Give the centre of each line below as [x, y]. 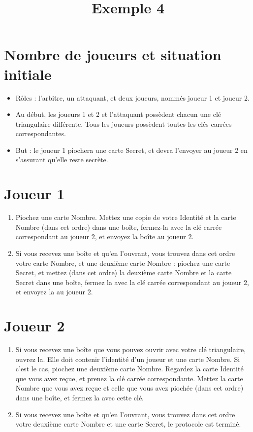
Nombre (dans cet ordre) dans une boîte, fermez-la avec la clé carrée [119, 227]
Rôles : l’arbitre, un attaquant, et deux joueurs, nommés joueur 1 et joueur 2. [132, 97]
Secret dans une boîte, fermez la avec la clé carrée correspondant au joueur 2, [132, 282]
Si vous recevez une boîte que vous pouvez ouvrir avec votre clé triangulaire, [131, 349]
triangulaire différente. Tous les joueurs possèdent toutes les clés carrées [124, 124]
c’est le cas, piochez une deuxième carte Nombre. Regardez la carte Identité [129, 369]
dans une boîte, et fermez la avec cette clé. [80, 398]
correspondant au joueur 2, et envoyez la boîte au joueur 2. [105, 236]
